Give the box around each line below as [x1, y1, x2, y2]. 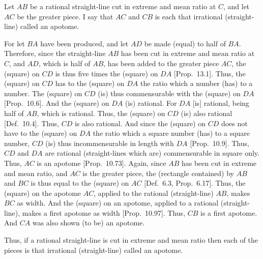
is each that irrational [155, 11, 223, 21]
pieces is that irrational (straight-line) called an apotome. [4, 244, 183, 255]
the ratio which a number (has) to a [140, 78, 253, 89]
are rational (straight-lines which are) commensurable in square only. [45, 148, 259, 158]
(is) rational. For [125, 98, 177, 108]
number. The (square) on [4, 88, 82, 98]
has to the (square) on [55, 78, 125, 89]
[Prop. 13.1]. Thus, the [173, 68, 246, 78]
